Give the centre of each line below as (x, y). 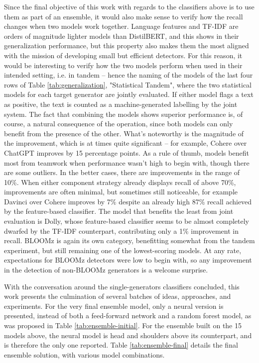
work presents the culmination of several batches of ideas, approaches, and (118, 296)
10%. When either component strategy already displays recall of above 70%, (120, 182)
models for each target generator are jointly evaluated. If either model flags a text (129, 94)
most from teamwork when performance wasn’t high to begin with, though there (127, 162)
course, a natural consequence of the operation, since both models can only (119, 124)
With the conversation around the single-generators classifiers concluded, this (122, 286)
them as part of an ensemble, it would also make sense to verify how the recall (124, 16)
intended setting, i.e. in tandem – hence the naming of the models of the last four (129, 75)
